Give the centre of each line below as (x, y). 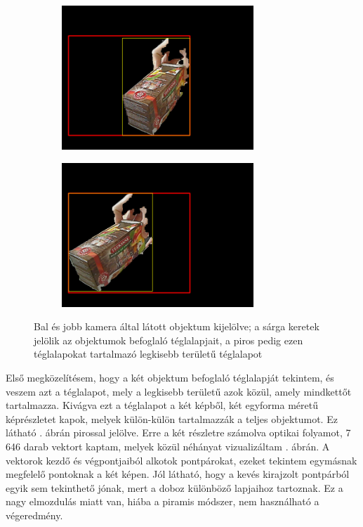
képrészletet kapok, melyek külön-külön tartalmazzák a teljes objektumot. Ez (172, 418)
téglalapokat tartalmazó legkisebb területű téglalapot (148, 354)
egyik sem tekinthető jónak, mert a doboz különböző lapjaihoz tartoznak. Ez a (174, 487)
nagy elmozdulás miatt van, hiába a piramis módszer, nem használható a (163, 501)
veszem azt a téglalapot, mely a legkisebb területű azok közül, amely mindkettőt (179, 391)
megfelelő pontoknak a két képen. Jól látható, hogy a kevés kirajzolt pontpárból (178, 474)
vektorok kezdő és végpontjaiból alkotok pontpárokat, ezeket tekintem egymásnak (181, 460)
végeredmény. (34, 515)
